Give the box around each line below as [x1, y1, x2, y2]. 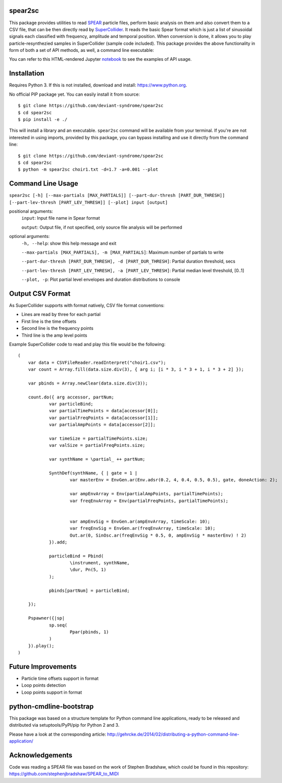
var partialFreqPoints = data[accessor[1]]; [49, 415, 159, 421]
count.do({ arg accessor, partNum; [28, 394, 114, 400]
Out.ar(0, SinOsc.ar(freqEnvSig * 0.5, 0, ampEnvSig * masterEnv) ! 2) [70, 532, 247, 538]
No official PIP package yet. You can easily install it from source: [9, 91, 140, 97]
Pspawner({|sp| [28, 615, 65, 621]
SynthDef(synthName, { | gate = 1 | [49, 470, 138, 476]
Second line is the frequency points [21, 325, 94, 331]
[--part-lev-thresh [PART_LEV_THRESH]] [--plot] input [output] [9, 199, 168, 205]
